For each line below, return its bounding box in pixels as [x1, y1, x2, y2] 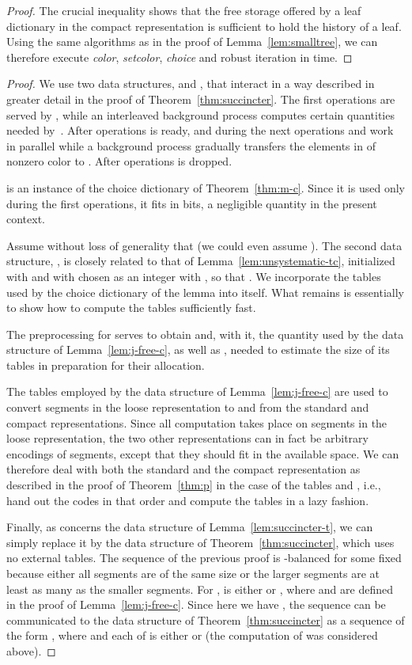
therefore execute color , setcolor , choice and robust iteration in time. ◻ [6, 48, 353, 65]
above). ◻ [6, 642, 56, 659]
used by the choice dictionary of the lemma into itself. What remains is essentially [6, 283, 404, 300]
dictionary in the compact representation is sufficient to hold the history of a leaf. [6, 17, 402, 34]
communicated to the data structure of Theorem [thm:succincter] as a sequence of [6, 611, 405, 628]
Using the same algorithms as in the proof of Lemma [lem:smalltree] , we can [6, 33, 378, 50]
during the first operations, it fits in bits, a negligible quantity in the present [6, 195, 377, 211]
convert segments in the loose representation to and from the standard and [6, 399, 369, 416]
